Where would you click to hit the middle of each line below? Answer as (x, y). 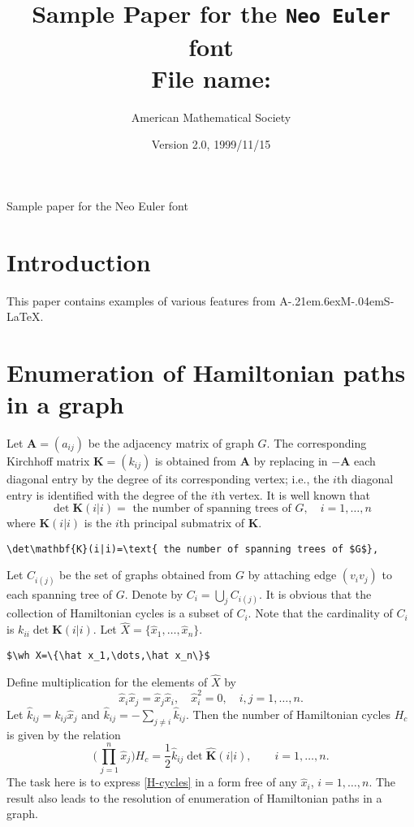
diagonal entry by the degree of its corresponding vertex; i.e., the (168, 479)
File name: (211, 78)
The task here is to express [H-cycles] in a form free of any (152, 782)
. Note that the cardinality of (320, 613)
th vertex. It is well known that (293, 494)
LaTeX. (25, 316)
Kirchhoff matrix (48, 461)
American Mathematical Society (211, 117)
